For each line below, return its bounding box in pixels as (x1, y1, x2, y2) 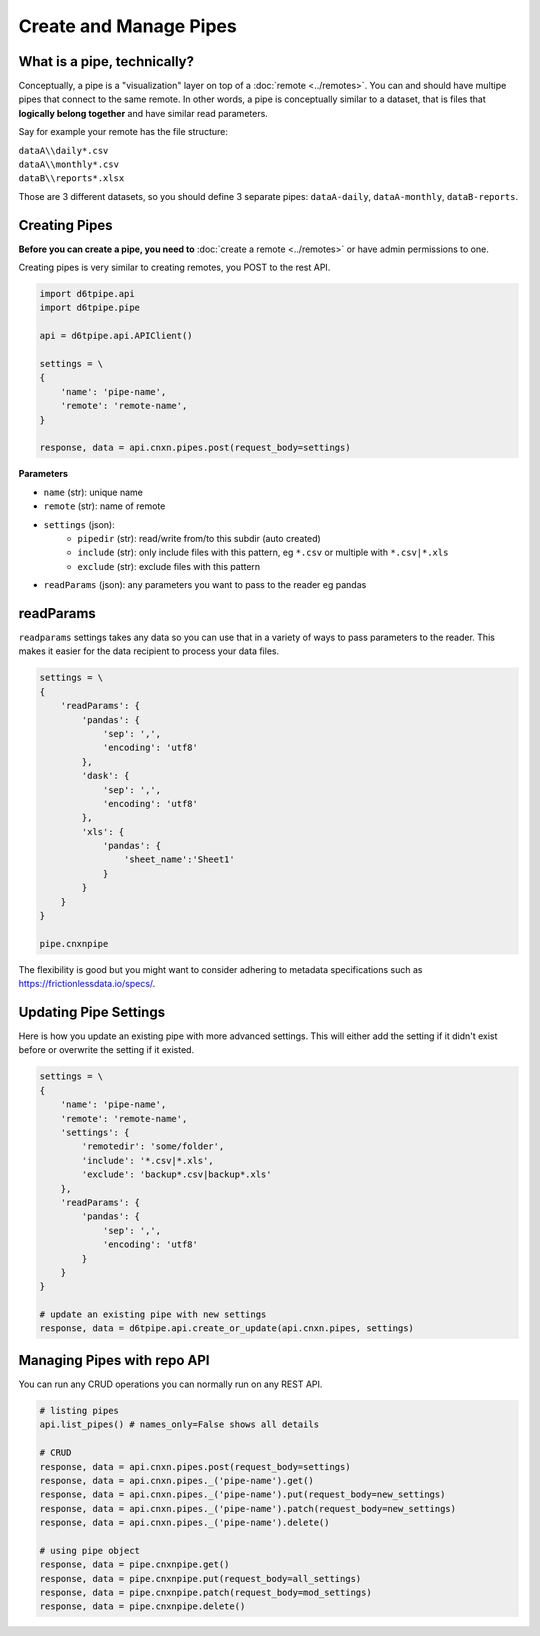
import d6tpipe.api (39, 288, 135, 300)
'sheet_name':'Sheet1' (123, 854, 235, 865)
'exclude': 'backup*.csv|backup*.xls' (81, 1169, 272, 1180)
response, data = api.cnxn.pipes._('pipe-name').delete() (39, 1517, 330, 1529)
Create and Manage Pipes (18, 15, 237, 37)
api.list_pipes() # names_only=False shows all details (39, 1419, 320, 1430)
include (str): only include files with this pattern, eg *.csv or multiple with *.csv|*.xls (77, 546, 449, 559)
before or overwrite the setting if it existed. (18, 1044, 195, 1056)
